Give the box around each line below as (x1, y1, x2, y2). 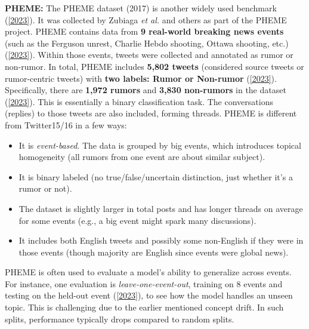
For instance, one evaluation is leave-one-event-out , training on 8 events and (5, 277, 283, 290)
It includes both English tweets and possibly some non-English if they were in (18, 234, 304, 247)
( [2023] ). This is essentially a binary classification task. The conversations (5, 95, 273, 107)
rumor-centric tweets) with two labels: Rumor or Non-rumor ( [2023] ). (5, 72, 277, 84)
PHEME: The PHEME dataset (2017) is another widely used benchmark (5, 2, 277, 14)
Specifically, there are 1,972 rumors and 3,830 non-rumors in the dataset (5, 84, 286, 96)
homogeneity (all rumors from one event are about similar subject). (18, 150, 265, 163)
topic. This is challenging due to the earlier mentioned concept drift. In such (5, 301, 284, 313)
